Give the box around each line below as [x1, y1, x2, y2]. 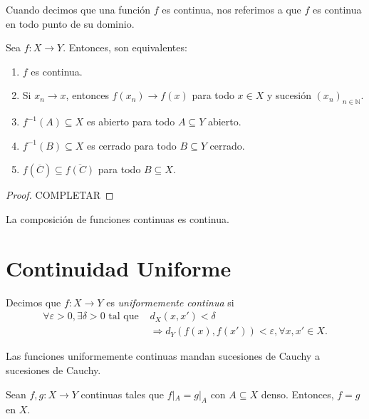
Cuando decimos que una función [6, 2, 151, 16]
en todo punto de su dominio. [6, 16, 135, 31]
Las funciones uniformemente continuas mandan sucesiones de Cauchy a [6, 348, 320, 363]
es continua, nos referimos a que [162, 2, 301, 16]
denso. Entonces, [261, 386, 334, 401]
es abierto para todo [86, 114, 175, 129]
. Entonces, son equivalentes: [63, 40, 187, 55]
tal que [108, 311, 139, 322]
